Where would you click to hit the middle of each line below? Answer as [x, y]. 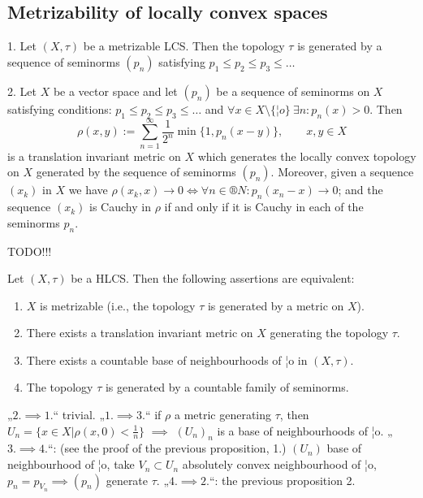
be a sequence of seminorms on [293, 91]
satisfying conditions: [60, 108]
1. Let [22, 46]
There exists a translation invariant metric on [140, 333]
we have [88, 190]
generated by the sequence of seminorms [136, 172]
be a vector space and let [115, 91]
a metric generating [223, 415]
